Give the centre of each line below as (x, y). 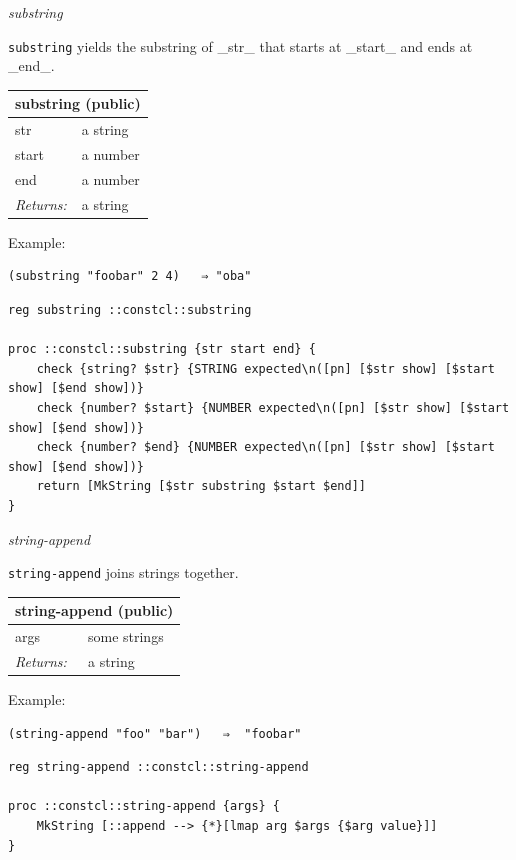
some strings (125, 636)
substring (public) (78, 103)
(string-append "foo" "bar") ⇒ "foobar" (155, 733)
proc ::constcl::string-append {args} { (144, 806)
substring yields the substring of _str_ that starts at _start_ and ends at (240, 45)
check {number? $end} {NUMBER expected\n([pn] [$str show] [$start (265, 447)
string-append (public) (94, 610)
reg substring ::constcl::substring (130, 310)
